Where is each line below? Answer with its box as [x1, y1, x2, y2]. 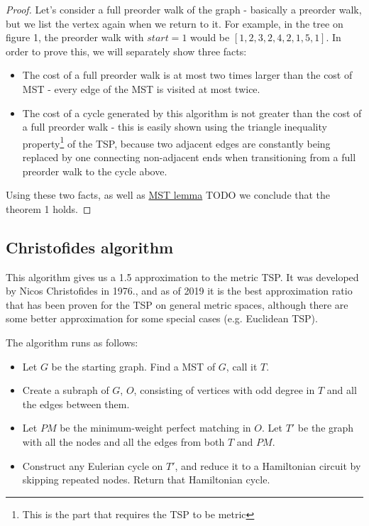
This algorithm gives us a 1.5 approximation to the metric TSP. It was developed [6, 269, 359, 284]
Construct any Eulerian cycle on [22, 458, 163, 473]
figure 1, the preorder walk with [6, 30, 144, 45]
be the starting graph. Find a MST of [51, 358, 216, 373]
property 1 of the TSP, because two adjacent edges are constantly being [22, 133, 331, 150]
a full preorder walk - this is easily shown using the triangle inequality [22, 119, 327, 134]
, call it [226, 358, 258, 373]
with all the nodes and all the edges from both [22, 434, 225, 449]
